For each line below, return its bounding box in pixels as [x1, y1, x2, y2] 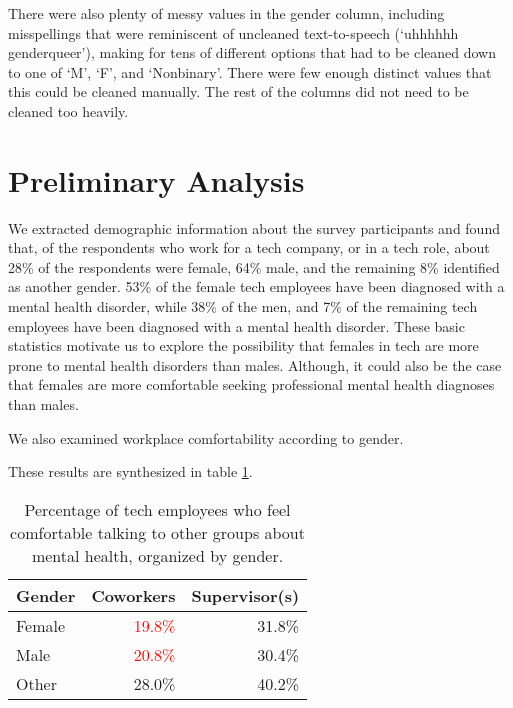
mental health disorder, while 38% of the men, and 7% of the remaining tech [8, 296, 478, 317]
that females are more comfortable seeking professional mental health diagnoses [8, 374, 495, 395]
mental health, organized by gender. [31, 543, 284, 567]
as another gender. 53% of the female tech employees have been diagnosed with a [8, 276, 505, 297]
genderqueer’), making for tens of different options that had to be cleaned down [8, 42, 496, 63]
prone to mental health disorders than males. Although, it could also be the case [8, 354, 502, 375]
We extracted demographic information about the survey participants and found [8, 217, 500, 238]
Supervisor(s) [191, 583, 300, 607]
